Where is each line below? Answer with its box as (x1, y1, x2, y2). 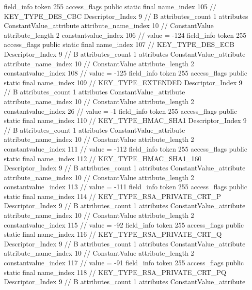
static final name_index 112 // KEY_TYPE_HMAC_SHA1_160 (4, 153, 202, 163)
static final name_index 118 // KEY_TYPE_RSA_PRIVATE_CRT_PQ (4, 267, 226, 277)
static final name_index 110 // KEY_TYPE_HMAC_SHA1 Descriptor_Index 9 (4, 115, 247, 125)
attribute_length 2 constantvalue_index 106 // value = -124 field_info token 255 (4, 30, 247, 40)
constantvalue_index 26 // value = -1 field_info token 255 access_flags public (4, 106, 237, 116)
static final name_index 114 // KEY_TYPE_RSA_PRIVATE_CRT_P (4, 191, 221, 201)
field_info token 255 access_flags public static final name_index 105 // (4, 1, 217, 11)
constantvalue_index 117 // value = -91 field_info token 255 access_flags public (4, 258, 244, 268)
